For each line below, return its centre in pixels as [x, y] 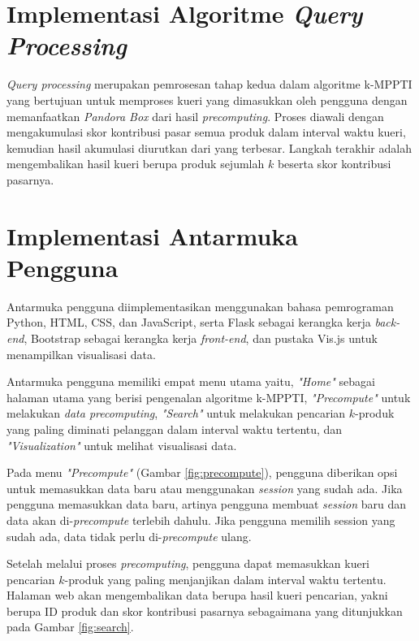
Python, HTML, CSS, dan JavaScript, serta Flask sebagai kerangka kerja [189, 322]
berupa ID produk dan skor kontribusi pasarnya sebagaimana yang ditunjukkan [205, 611]
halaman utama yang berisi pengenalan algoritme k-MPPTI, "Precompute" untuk [209, 397]
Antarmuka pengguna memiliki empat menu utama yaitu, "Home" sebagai [191, 381]
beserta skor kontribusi [334, 164]
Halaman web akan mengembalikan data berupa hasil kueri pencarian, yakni [197, 595]
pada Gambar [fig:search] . [70, 627]
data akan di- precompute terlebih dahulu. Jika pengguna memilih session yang [201, 520]
